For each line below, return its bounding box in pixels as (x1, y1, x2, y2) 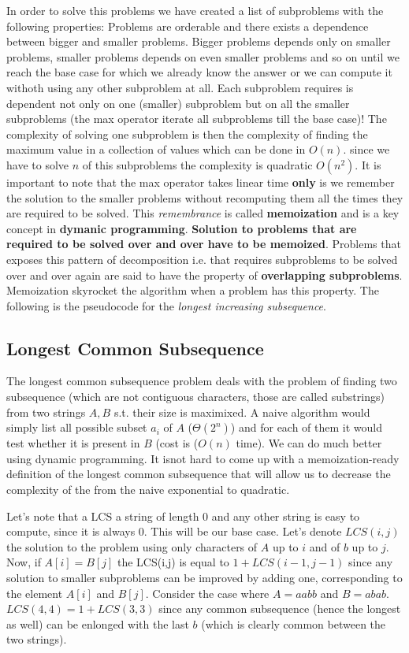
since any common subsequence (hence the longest (158, 600, 401, 617)
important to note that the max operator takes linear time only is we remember (6, 173, 395, 190)
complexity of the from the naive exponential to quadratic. (6, 481, 290, 498)
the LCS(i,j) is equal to (117, 554, 229, 570)
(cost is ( (155, 435, 199, 451)
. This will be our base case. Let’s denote (143, 523, 342, 540)
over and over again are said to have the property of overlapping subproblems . (6, 266, 403, 283)
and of (309, 538, 340, 555)
